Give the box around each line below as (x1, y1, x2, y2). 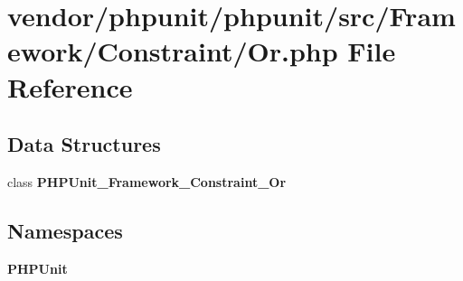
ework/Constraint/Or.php (7, 33, 338, 70)
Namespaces (7, 216, 123, 244)
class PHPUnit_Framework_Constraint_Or (7, 172, 287, 191)
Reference (7, 68, 133, 105)
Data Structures (7, 130, 161, 158)
